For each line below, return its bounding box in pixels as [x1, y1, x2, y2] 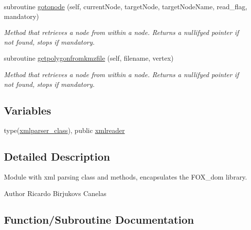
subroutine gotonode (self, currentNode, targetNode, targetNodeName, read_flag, [4, 1, 248, 11]
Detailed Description [4, 149, 110, 164]
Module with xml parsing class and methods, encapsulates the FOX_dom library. [4, 172, 247, 182]
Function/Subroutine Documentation [4, 212, 194, 227]
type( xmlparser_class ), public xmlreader [4, 125, 125, 135]
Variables [4, 102, 52, 117]
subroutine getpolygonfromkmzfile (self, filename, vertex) [4, 53, 174, 63]
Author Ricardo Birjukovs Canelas [4, 188, 107, 198]
